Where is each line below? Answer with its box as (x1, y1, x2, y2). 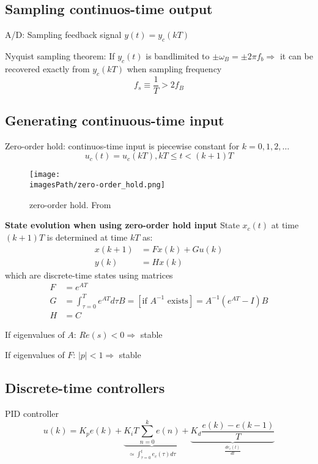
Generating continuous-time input (5, 111, 224, 130)
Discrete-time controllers (5, 378, 165, 397)
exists (167, 296, 188, 305)
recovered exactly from (5, 62, 90, 75)
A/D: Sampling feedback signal (5, 28, 122, 41)
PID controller (5, 407, 59, 420)
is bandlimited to (146, 50, 210, 62)
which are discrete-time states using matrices (5, 268, 173, 281)
